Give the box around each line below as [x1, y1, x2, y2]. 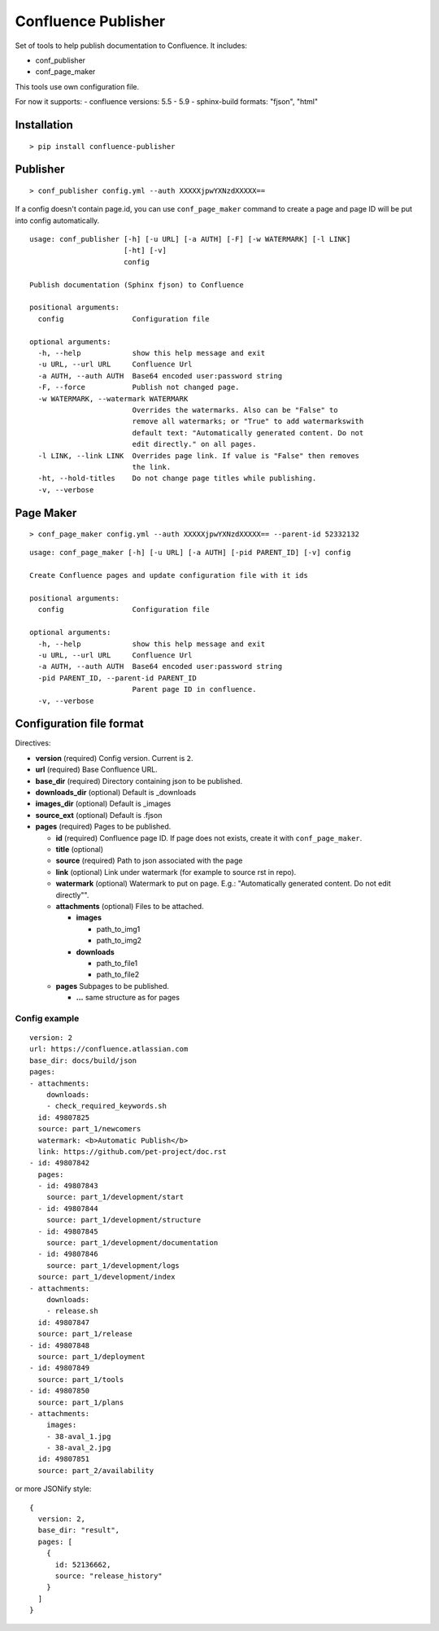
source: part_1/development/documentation [46, 1238, 219, 1248]
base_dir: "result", [37, 1526, 120, 1535]
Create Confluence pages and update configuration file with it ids [29, 571, 308, 580]
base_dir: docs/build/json [29, 1056, 137, 1065]
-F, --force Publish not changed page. [37, 383, 240, 392]
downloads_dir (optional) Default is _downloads [35, 788, 197, 798]
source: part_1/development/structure [46, 1215, 202, 1225]
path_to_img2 [96, 936, 142, 946]
